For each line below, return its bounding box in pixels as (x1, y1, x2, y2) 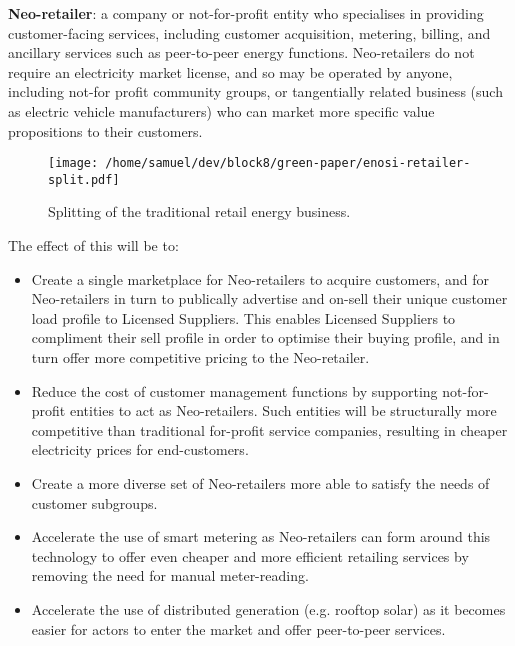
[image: (48, 156, 99, 171)
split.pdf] (48, 172, 120, 187)
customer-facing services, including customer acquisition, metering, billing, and (8, 22, 491, 43)
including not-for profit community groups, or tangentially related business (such (8, 81, 503, 102)
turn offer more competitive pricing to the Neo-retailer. (31, 347, 370, 368)
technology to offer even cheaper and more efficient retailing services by (31, 545, 469, 566)
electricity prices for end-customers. (31, 439, 249, 460)
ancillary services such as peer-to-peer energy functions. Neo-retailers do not (8, 42, 475, 63)
